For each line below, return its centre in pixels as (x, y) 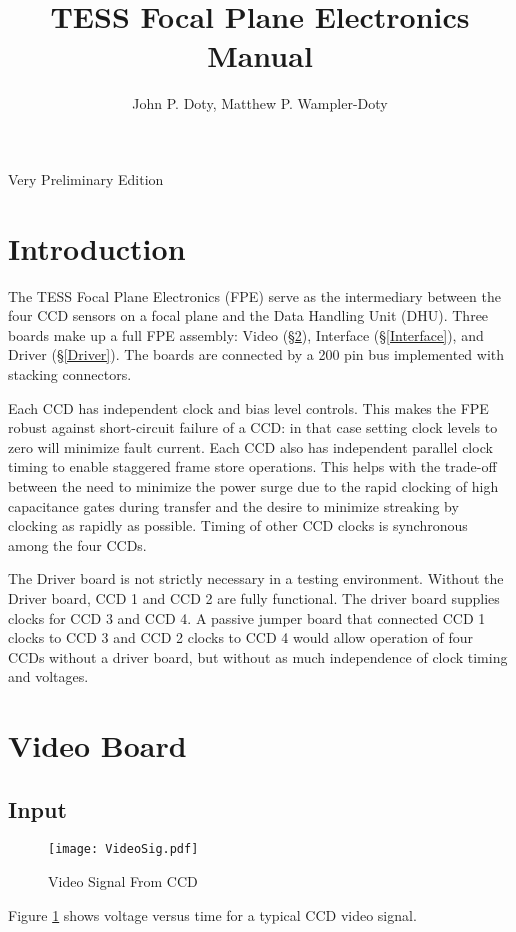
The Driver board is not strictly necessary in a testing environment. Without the (256, 578)
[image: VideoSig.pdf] (123, 849)
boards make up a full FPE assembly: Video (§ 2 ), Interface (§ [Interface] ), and (246, 334)
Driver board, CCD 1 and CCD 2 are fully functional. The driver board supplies (254, 597)
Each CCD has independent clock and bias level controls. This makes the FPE (248, 407)
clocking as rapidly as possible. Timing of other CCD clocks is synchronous (238, 525)
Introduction (97, 247)
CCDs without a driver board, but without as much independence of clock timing (258, 656)
